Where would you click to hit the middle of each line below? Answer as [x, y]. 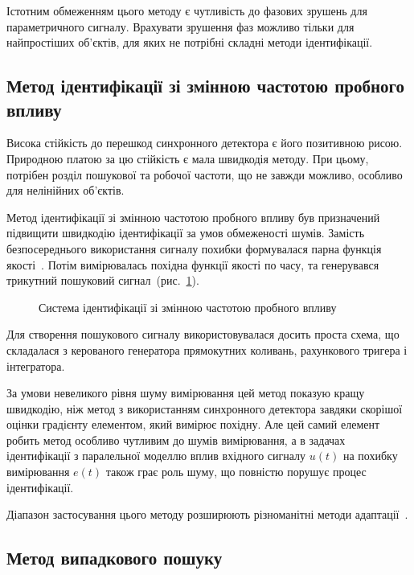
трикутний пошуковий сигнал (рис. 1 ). [103, 280]
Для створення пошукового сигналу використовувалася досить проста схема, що [203, 334]
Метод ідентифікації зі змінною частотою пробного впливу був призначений [193, 217]
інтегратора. [36, 366]
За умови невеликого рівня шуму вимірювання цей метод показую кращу [186, 393]
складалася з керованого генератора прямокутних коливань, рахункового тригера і [207, 349]
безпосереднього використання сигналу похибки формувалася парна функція [194, 248]
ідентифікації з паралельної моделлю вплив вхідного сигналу [156, 456]
